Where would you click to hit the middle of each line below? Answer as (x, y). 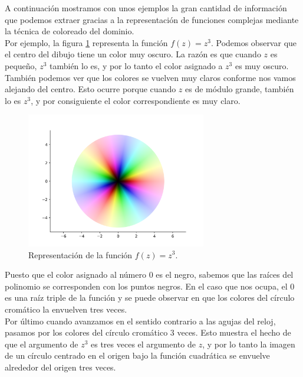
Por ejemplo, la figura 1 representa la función (86, 42)
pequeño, (21, 65)
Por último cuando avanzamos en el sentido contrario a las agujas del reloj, (140, 321)
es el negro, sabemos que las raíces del (225, 274)
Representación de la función (80, 254)
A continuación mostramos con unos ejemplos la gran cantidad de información (146, 8)
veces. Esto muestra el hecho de (234, 332)
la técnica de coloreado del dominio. (70, 31)
